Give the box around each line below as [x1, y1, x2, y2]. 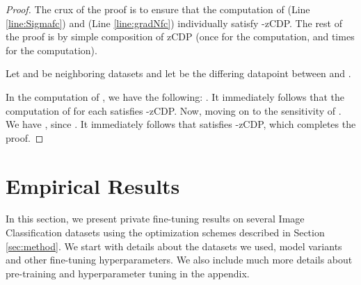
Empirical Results [6, 171, 180, 199]
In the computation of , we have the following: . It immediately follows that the [6, 89, 344, 104]
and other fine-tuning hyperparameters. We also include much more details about [6, 252, 353, 267]
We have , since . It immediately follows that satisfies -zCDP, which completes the [6, 117, 356, 131]
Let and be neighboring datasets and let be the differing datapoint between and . [6, 66, 351, 81]
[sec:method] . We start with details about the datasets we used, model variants [6, 238, 342, 253]
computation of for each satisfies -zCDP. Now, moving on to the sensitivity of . [6, 103, 342, 117]
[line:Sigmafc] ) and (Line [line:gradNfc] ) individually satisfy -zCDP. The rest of [6, 15, 342, 30]
